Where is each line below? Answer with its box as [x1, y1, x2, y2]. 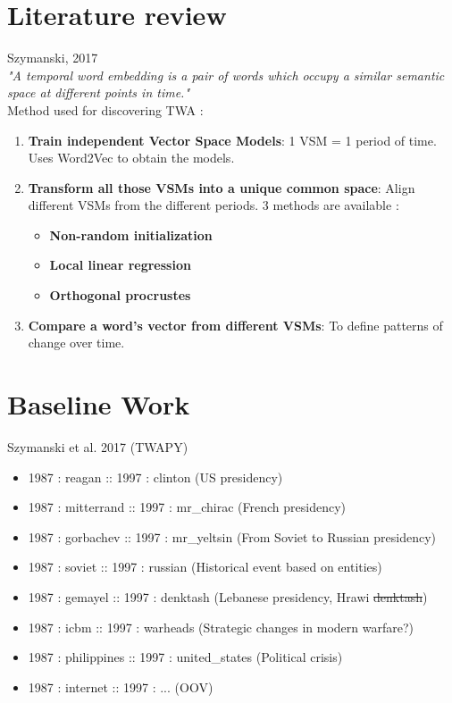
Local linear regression [49, 255, 191, 274]
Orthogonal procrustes [49, 286, 191, 305]
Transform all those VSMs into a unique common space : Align [28, 178, 415, 197]
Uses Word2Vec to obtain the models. [28, 148, 235, 167]
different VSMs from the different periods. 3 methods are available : [28, 196, 399, 214]
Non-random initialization [49, 225, 213, 244]
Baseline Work [7, 386, 190, 423]
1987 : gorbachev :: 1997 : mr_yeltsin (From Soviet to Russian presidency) [28, 527, 437, 546]
